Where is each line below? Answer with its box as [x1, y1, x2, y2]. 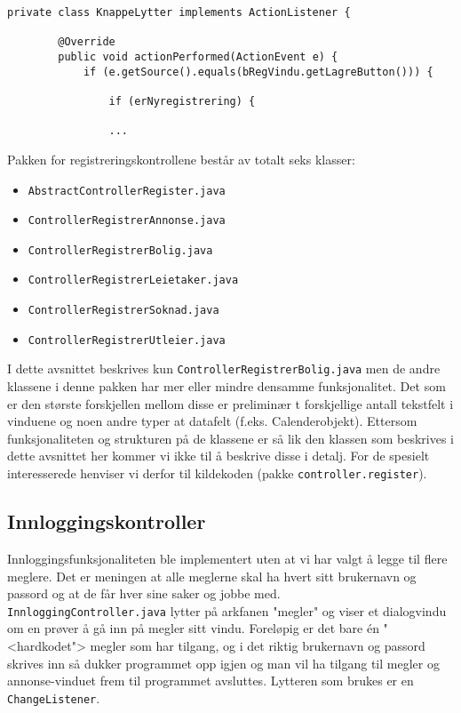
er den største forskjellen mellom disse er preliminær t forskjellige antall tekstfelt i [7, 394, 454, 413]
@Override [58, 36, 115, 49]
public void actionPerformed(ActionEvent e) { [58, 50, 338, 63]
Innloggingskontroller [7, 508, 206, 535]
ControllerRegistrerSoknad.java [28, 304, 219, 317]
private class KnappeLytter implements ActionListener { [7, 6, 351, 19]
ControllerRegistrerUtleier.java [28, 333, 226, 347]
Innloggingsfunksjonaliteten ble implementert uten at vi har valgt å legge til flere [7, 549, 448, 567]
